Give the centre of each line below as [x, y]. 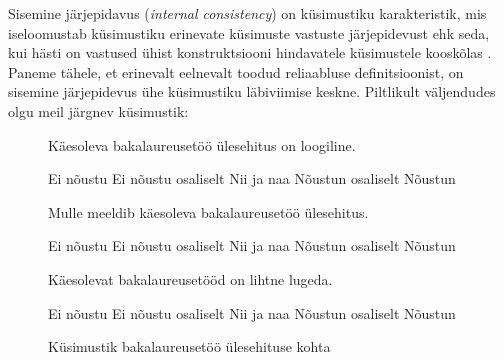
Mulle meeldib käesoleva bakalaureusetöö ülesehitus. [208, 211]
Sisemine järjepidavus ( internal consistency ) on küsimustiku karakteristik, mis [247, 13]
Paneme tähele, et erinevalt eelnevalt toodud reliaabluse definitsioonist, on [236, 71]
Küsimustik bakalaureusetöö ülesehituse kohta [189, 346]
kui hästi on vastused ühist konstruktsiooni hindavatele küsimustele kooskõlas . [250, 52]
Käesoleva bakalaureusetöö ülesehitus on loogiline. [202, 144]
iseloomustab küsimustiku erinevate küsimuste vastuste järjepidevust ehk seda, [249, 32]
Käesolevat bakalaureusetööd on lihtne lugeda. [190, 278]
